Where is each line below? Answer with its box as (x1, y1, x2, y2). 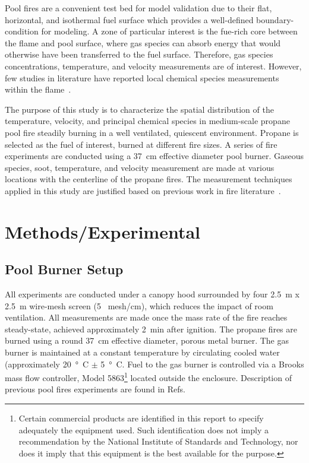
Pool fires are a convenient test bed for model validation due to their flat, (5, 2, 272, 14)
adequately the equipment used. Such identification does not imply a (18, 423, 269, 436)
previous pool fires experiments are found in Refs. (5, 383, 186, 395)
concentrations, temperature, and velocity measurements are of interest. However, (5, 59, 302, 72)
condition (5, 25, 39, 37)
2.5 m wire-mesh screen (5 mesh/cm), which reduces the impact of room (5, 299, 273, 312)
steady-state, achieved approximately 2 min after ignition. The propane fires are (5, 322, 297, 335)
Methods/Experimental (5, 219, 201, 243)
